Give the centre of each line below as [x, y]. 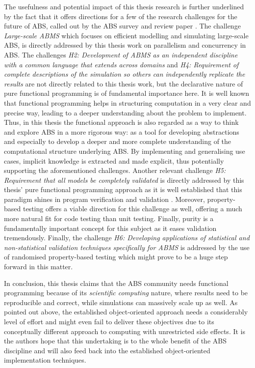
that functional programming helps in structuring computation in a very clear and [127, 102]
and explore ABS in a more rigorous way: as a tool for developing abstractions [122, 131]
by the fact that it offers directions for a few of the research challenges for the [121, 16]
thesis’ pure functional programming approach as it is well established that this [123, 189]
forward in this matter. [38, 267]
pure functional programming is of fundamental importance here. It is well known [127, 93]
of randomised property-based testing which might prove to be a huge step [116, 257]
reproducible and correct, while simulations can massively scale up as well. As [121, 302]
